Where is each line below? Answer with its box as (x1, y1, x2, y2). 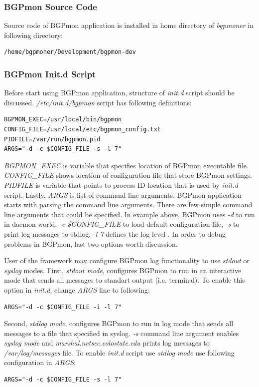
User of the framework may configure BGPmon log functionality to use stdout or (4, 255, 250, 266)
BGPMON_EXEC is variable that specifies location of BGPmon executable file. (4, 160, 249, 170)
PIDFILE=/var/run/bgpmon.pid (4, 135, 101, 143)
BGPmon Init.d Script (4, 67, 96, 80)
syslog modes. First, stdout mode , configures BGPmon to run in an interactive (4, 265, 242, 275)
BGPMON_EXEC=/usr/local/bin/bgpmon (4, 116, 122, 123)
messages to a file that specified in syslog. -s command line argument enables (4, 328, 239, 338)
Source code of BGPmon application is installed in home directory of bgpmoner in (4, 20, 254, 30)
